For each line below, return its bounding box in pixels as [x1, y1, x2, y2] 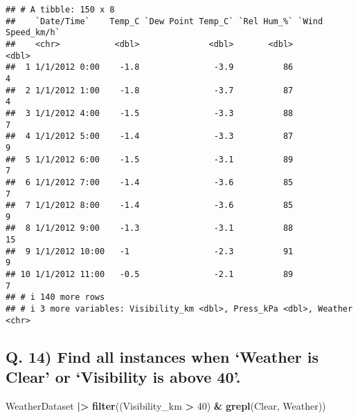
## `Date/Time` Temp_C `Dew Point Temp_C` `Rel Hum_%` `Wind [6, 16, 323, 26]
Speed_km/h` [6, 28, 60, 38]
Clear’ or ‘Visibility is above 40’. [6, 366, 241, 388]
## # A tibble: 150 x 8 [6, 5, 115, 15]
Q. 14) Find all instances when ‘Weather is [6, 345, 319, 367]
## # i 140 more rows [6, 292, 105, 303]
